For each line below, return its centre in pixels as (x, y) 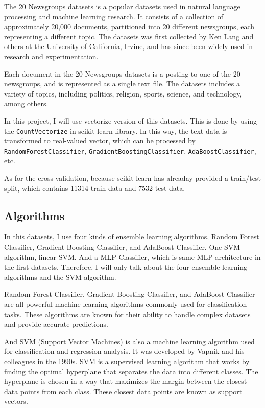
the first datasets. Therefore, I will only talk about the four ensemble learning (126, 267)
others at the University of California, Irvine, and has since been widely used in (129, 46)
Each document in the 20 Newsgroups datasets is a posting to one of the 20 (122, 73)
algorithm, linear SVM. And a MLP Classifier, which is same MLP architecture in (132, 257)
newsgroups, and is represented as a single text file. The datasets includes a (122, 83)
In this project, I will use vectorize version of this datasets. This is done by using (131, 120)
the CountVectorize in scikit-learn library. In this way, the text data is (116, 130)
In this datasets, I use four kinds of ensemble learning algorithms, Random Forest (132, 237)
